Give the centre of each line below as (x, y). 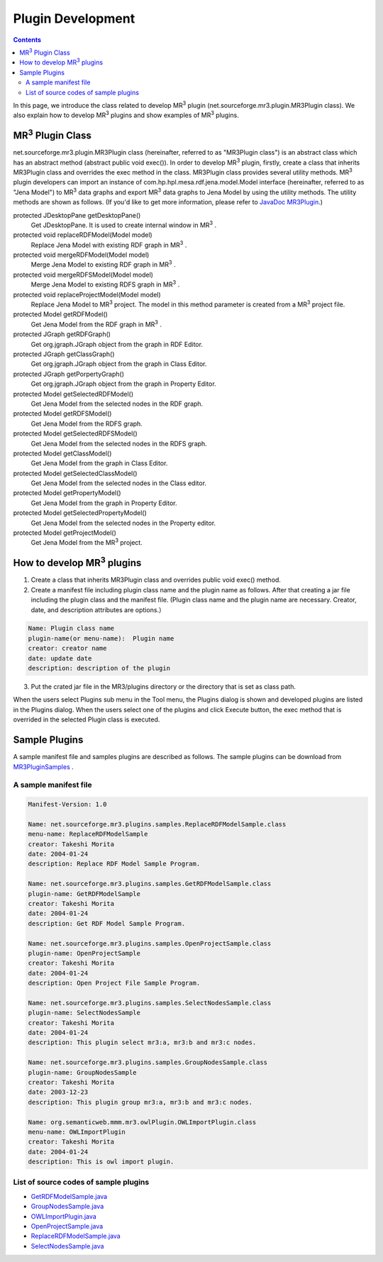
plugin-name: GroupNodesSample (83, 1072)
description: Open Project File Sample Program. (114, 983)
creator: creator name (67, 648)
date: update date (60, 658)
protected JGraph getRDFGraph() (62, 334)
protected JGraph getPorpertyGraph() (68, 374)
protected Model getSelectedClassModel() (75, 473)
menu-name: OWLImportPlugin (77, 1132)
